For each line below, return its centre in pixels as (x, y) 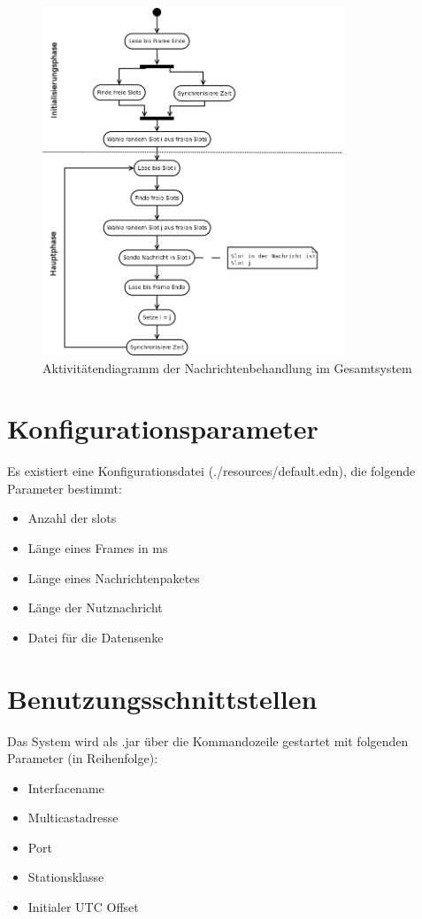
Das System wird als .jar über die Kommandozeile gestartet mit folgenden (208, 740)
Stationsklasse (66, 877)
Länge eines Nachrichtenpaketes (114, 577)
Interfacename (66, 787)
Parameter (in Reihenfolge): (83, 758)
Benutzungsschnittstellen (162, 698)
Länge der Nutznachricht (95, 607)
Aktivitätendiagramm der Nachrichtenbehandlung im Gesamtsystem (227, 367)
